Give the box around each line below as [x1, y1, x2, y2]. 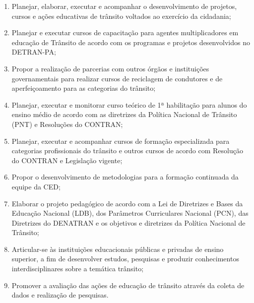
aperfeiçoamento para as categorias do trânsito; [11, 83, 156, 93]
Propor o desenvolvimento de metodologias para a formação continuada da [11, 172, 239, 182]
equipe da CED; [11, 181, 61, 191]
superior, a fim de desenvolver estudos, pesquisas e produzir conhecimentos [11, 253, 239, 264]
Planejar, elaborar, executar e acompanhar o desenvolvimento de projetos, [11, 1, 237, 11]
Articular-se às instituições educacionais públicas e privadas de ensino [11, 243, 224, 254]
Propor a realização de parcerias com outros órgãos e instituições [11, 63, 209, 73]
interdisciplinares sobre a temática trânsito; [11, 263, 144, 274]
